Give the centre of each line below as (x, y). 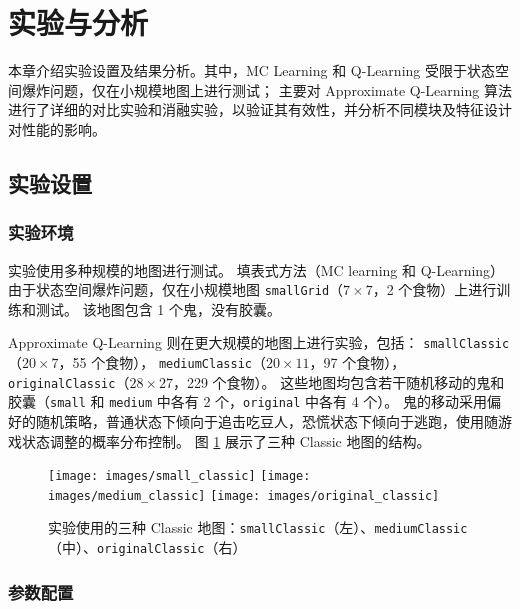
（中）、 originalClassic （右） (147, 547)
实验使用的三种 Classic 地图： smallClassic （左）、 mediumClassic (258, 527)
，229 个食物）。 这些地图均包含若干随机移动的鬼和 (338, 381)
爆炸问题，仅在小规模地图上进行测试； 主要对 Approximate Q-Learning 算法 (266, 89)
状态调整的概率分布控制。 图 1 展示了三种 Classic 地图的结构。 (226, 440)
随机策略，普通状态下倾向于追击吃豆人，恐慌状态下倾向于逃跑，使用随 (266, 420)
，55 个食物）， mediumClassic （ (162, 362)
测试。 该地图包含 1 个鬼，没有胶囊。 (158, 308)
